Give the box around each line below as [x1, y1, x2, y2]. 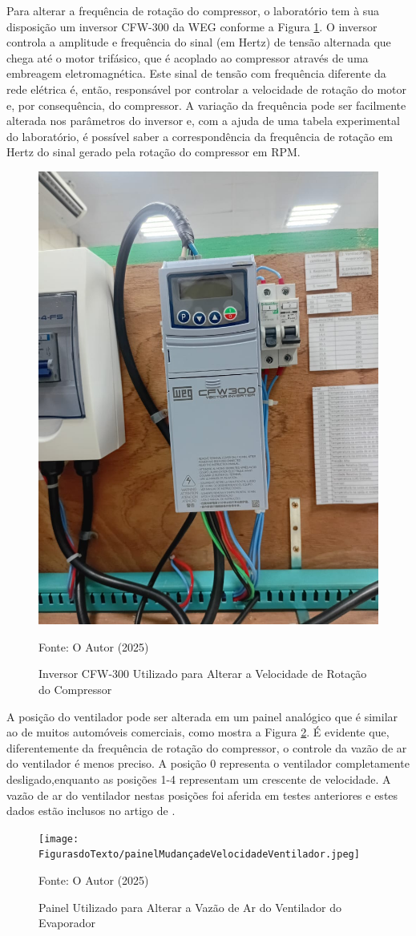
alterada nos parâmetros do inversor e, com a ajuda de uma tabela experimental [6, 112, 400, 129]
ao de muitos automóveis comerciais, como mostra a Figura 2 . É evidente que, [6, 724, 390, 740]
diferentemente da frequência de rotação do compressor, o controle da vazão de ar [6, 739, 407, 756]
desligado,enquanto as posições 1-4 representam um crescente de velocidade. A [6, 771, 391, 788]
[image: [38, 833, 79, 845]
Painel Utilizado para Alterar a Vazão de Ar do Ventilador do [38, 898, 342, 915]
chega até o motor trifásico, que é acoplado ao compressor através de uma [6, 49, 369, 66]
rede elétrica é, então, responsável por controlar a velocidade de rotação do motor [6, 80, 406, 97]
